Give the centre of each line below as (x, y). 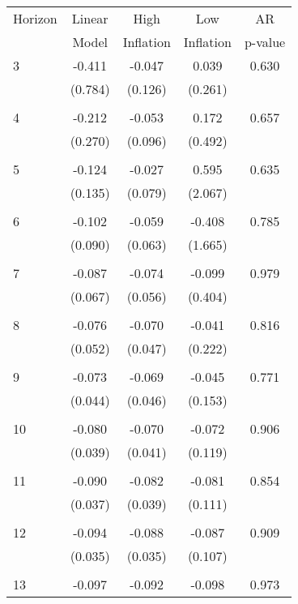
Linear (90, 18)
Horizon (35, 18)
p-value (265, 42)
